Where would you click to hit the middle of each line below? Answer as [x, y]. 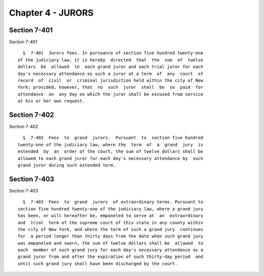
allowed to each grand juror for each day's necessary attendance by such [110, 158]
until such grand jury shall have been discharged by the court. [98, 264]
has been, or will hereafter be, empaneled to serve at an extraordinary [110, 216]
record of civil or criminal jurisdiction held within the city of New [110, 80]
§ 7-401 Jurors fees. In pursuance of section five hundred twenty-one [113, 53]
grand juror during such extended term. [67, 165]
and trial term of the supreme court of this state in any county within [110, 222]
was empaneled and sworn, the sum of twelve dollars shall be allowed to [110, 243]
